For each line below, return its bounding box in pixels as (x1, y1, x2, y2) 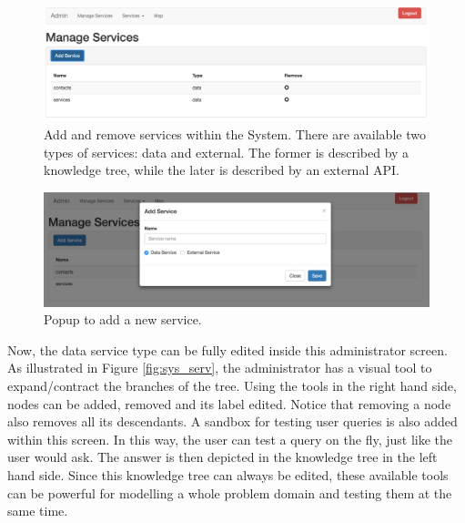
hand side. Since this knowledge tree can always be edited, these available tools (7, 466, 449, 485)
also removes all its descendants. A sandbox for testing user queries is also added (7, 412, 458, 431)
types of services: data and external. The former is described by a (44, 142, 409, 161)
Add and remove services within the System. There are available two (44, 125, 426, 144)
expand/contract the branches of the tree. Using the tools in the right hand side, (7, 376, 457, 395)
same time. (7, 501, 68, 520)
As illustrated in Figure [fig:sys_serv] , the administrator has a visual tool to (7, 358, 432, 377)
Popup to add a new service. (44, 310, 202, 329)
